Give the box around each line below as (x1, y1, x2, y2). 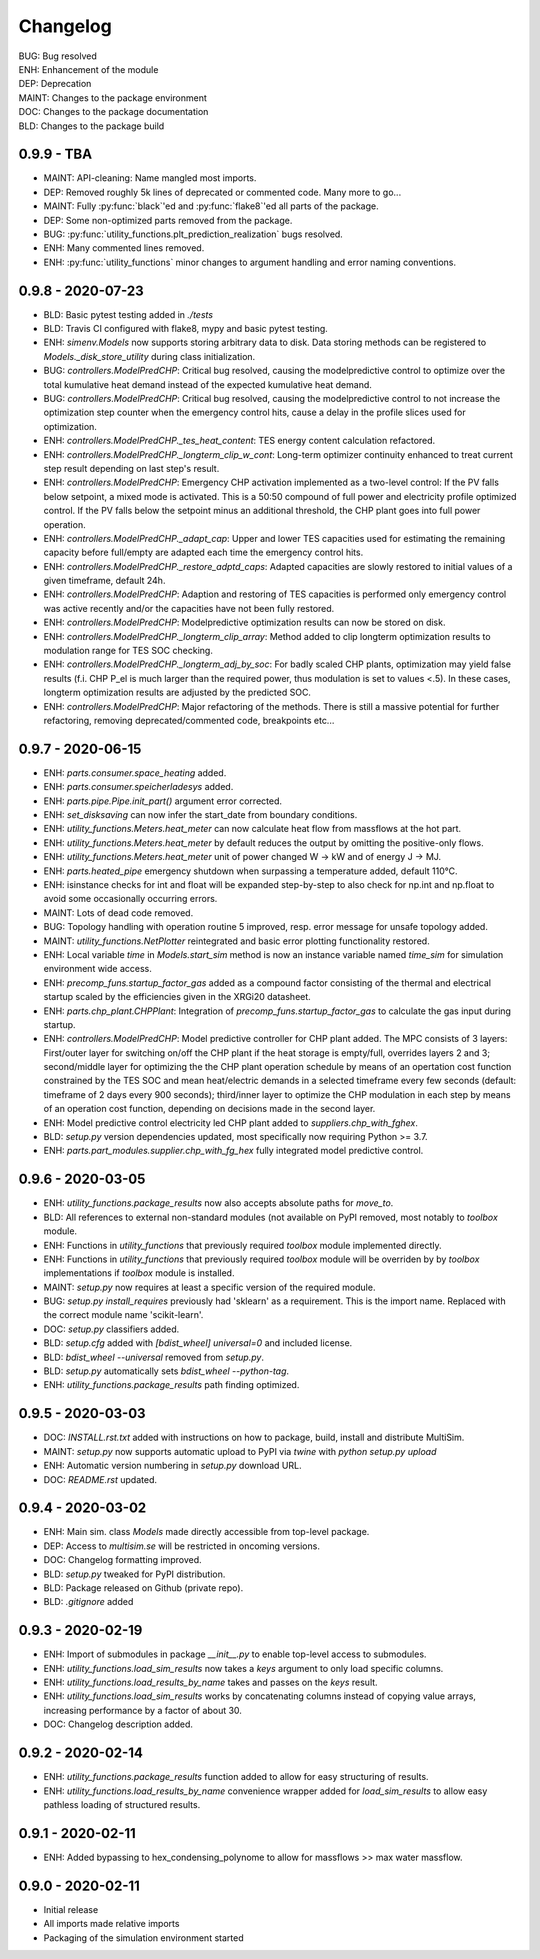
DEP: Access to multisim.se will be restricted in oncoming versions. (43, 1540, 320, 1552)
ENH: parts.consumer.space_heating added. (43, 766, 227, 779)
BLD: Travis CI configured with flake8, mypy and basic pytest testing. (43, 323, 329, 335)
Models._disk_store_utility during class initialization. (43, 350, 256, 362)
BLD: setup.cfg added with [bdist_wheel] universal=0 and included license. (43, 1337, 353, 1349)
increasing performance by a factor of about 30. (43, 1704, 242, 1716)
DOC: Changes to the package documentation (18, 106, 209, 118)
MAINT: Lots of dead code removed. (43, 906, 194, 919)
